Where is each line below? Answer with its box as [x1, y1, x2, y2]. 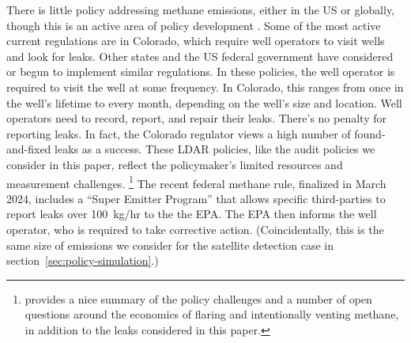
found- [354, 125, 386, 141]
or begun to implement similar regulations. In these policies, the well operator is [6, 63, 395, 80]
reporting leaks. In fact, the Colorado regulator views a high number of [6, 125, 351, 141]
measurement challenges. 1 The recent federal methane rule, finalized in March [6, 172, 386, 191]
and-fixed [6, 141, 51, 157]
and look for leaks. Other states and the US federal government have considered [6, 47, 394, 64]
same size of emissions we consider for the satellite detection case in [6, 236, 334, 253]
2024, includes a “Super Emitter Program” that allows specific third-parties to [6, 190, 386, 206]
